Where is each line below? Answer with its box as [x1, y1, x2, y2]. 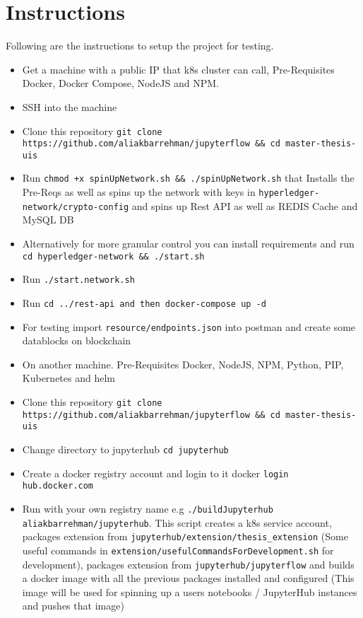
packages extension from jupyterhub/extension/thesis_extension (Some [22, 529, 348, 544]
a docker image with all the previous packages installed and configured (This [22, 571, 355, 585]
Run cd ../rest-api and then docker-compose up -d [22, 295, 266, 310]
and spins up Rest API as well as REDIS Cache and [131, 198, 358, 213]
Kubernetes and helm [22, 371, 115, 385]
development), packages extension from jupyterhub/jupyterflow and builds [22, 556, 355, 571]
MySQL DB [22, 212, 74, 227]
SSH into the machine [22, 99, 117, 114]
